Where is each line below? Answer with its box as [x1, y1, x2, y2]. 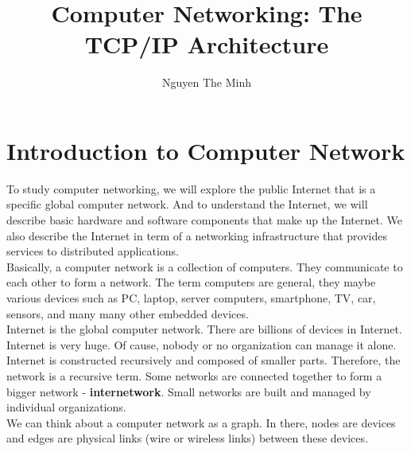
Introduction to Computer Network [6, 134, 405, 166]
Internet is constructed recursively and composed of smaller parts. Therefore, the [6, 352, 401, 368]
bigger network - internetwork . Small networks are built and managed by [6, 383, 371, 399]
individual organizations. [6, 399, 126, 415]
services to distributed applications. [6, 243, 180, 259]
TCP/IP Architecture [84, 28, 329, 60]
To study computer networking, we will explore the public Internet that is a [6, 180, 376, 197]
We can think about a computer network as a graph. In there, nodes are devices [6, 414, 396, 431]
